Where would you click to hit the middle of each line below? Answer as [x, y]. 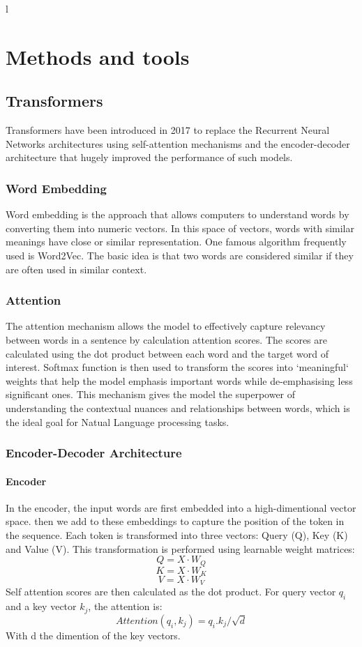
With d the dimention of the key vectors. [93, 635]
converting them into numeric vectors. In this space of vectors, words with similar [180, 228]
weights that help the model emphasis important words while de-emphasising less [179, 380]
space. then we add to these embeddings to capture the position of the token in [175, 521]
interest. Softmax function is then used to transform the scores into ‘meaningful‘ [177, 367]
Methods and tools [98, 56]
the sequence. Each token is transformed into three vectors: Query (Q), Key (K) [177, 534]
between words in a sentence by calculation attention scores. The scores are [166, 339]
